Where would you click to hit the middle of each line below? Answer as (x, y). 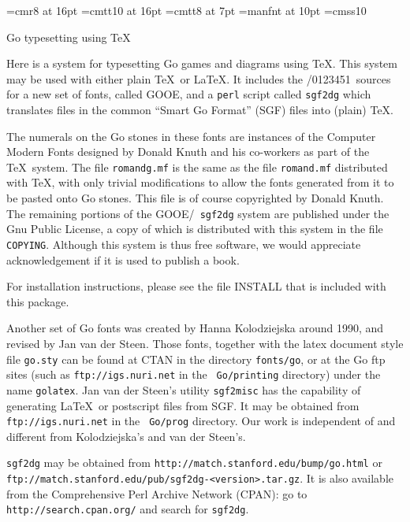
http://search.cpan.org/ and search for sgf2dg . (128, 509)
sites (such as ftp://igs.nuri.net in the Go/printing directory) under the (194, 374)
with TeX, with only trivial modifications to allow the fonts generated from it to (200, 182)
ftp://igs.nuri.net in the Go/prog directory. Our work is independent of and (201, 421)
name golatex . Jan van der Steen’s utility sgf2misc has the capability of (184, 389)
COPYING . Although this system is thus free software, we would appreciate (184, 244)
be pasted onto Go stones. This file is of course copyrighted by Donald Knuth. (195, 198)
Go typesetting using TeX (69, 37)
